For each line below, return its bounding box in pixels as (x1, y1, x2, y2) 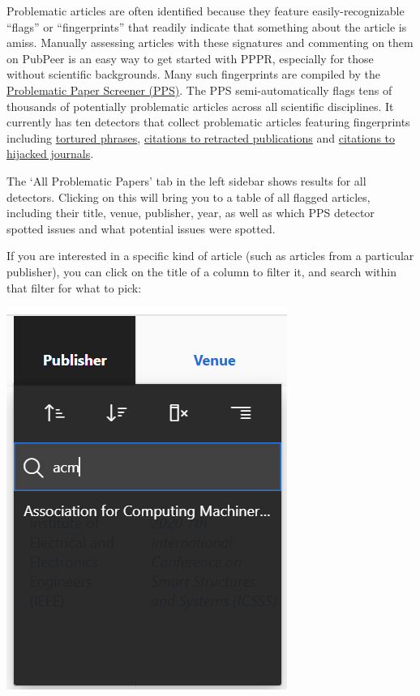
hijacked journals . (6, 145, 94, 162)
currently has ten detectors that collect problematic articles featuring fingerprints (6, 113, 410, 130)
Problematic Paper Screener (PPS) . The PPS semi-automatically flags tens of (6, 81, 392, 98)
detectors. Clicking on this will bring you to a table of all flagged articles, (6, 188, 371, 205)
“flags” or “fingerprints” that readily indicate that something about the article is (6, 18, 407, 35)
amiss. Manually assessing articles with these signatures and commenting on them (6, 34, 414, 51)
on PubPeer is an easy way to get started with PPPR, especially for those (6, 49, 374, 66)
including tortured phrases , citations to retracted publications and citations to (6, 129, 396, 146)
